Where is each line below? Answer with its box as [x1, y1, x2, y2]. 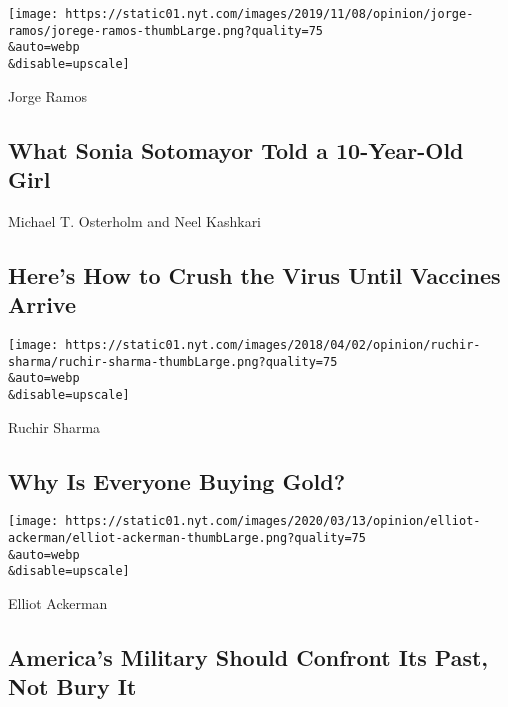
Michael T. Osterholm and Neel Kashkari [8, 210, 262, 231]
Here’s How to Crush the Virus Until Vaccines [8, 259, 501, 290]
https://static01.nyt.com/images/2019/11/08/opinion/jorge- [65, 7, 474, 21]
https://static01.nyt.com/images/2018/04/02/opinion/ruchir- [65, 338, 481, 352]
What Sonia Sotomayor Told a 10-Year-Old [8, 134, 464, 165]
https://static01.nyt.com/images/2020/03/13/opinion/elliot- [65, 514, 481, 529]
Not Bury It [8, 671, 137, 702]
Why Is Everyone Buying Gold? [8, 465, 346, 496]
